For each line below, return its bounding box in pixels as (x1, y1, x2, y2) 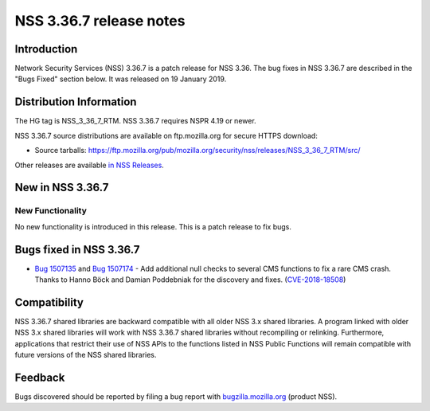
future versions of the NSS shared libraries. (14, 350, 157, 360)
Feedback (14, 370, 65, 384)
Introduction (14, 42, 78, 56)
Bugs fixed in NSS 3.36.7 (14, 243, 140, 256)
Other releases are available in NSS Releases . (14, 160, 165, 170)
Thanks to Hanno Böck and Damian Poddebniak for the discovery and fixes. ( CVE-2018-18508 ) (34, 275, 346, 284)
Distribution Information (14, 96, 137, 109)
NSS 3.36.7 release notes (14, 12, 186, 29)
